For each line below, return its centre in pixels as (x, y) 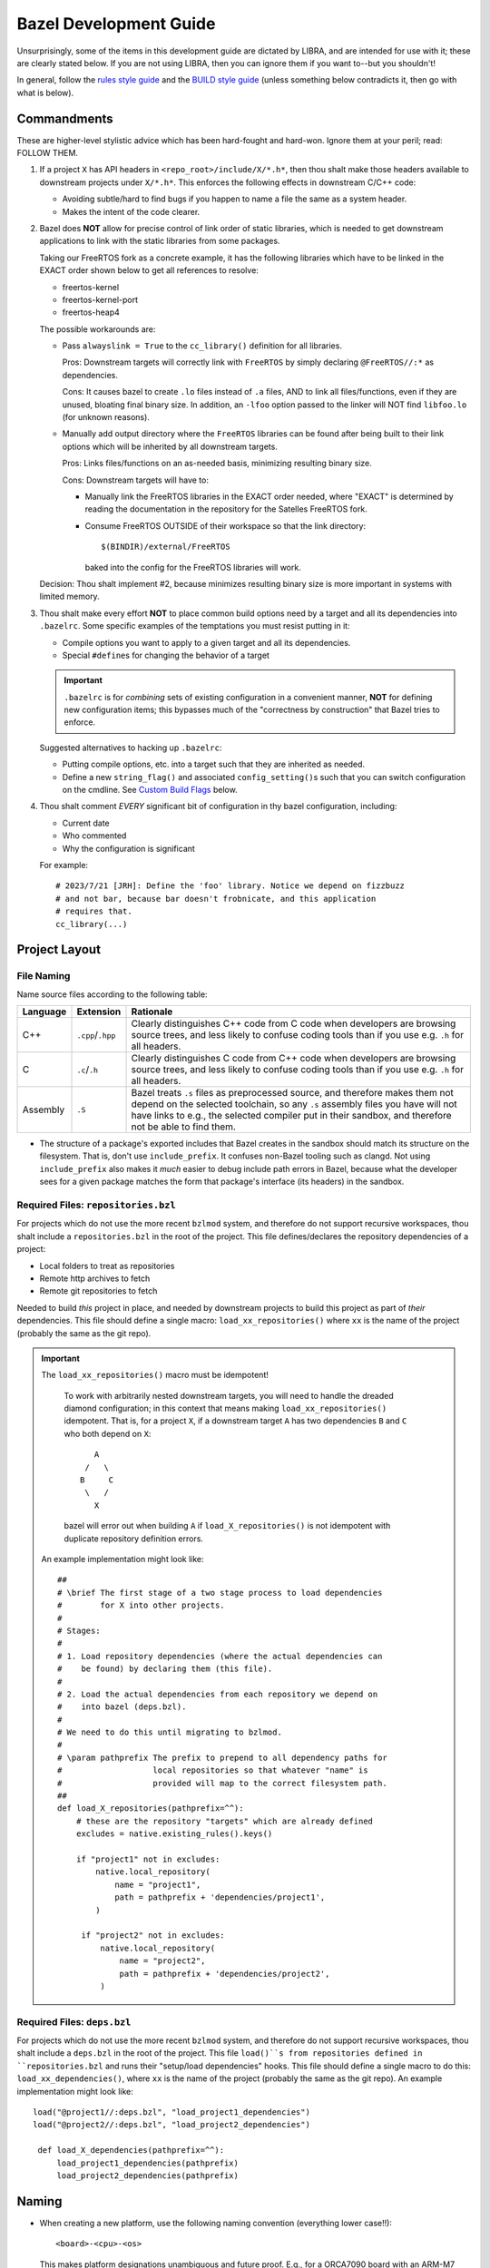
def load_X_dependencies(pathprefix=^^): (131, 2151)
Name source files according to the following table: (112, 994)
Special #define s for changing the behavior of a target (166, 655)
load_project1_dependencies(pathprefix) (148, 2163)
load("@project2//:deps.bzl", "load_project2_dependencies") (171, 2125)
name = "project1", (158, 1884)
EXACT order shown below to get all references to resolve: (149, 270)
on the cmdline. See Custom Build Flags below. (150, 790)
